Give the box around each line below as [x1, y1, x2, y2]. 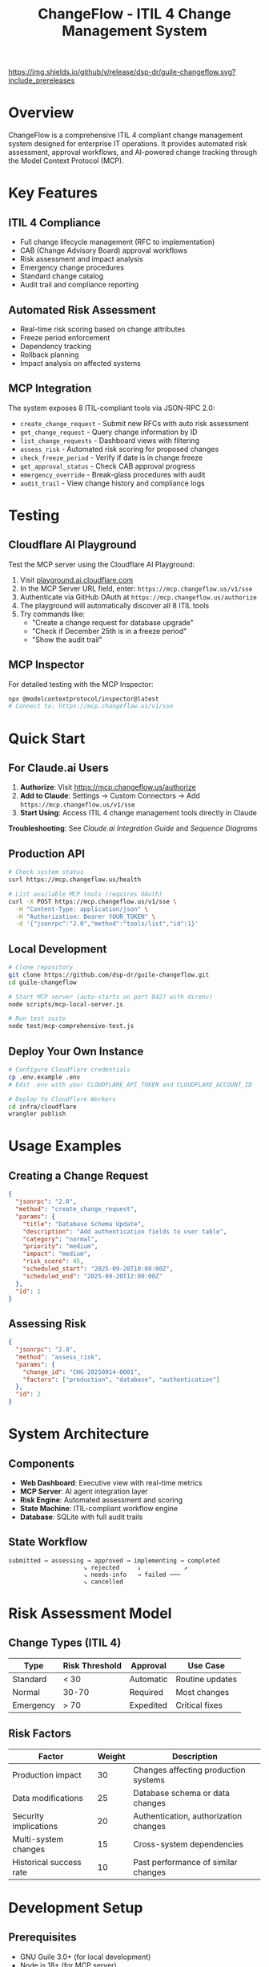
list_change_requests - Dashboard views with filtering [19, 435, 200, 445]
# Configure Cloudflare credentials [8, 1066, 130, 1074]
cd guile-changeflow [8, 978, 78, 986]
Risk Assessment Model [8, 1604, 172, 1623]
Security [12, 1811, 44, 1822]
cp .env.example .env [8, 1073, 81, 1081]
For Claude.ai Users [8, 761, 110, 774]
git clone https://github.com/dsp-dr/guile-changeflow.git [8, 970, 210, 979]
